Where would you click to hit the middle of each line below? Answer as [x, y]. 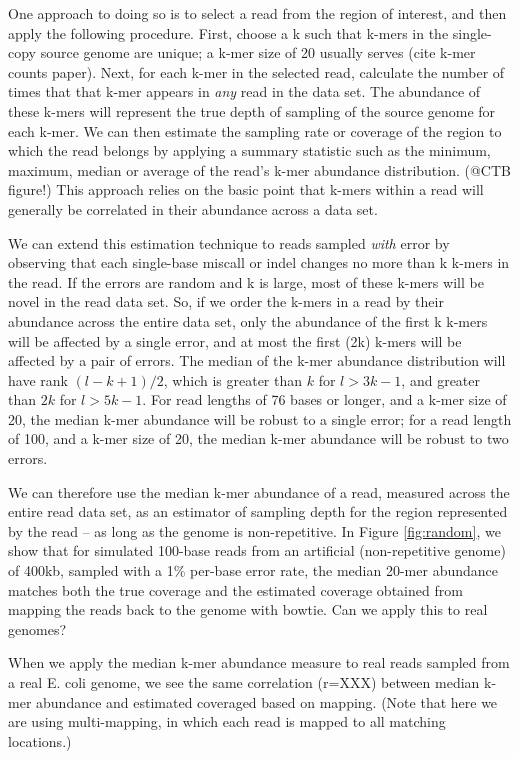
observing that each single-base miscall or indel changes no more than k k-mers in [259, 262]
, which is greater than [233, 379]
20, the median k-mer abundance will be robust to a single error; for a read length [260, 418]
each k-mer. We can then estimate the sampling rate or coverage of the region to [255, 130]
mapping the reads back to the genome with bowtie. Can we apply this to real [248, 609]
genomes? [37, 628]
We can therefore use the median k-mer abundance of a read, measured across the [259, 491]
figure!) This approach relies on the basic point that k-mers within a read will [246, 189]
